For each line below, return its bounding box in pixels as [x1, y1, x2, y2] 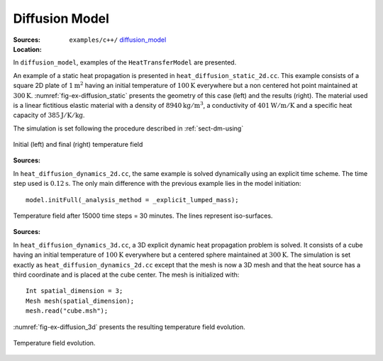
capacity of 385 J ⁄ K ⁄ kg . [13, 111, 85, 120]
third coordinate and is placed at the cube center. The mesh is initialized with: [13, 270, 240, 279]
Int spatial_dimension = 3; [26, 287, 123, 295]
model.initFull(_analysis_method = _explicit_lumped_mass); [26, 196, 239, 204]
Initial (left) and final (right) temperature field [13, 140, 143, 149]
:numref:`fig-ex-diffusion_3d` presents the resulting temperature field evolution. [13, 323, 246, 331]
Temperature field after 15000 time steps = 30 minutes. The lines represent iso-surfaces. [13, 211, 273, 220]
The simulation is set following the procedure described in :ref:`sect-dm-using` [13, 124, 244, 133]
